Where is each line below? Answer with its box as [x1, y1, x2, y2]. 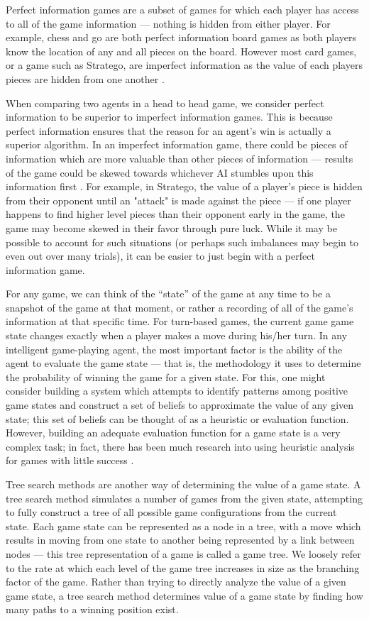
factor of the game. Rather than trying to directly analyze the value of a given [6, 574, 346, 589]
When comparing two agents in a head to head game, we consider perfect [6, 95, 324, 110]
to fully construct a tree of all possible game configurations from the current [6, 505, 337, 520]
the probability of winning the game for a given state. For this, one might [6, 369, 326, 384]
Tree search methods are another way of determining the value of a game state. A [6, 477, 361, 491]
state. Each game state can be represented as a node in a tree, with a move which [6, 518, 361, 533]
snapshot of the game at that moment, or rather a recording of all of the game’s [6, 299, 353, 314]
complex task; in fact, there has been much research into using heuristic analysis [6, 439, 355, 454]
